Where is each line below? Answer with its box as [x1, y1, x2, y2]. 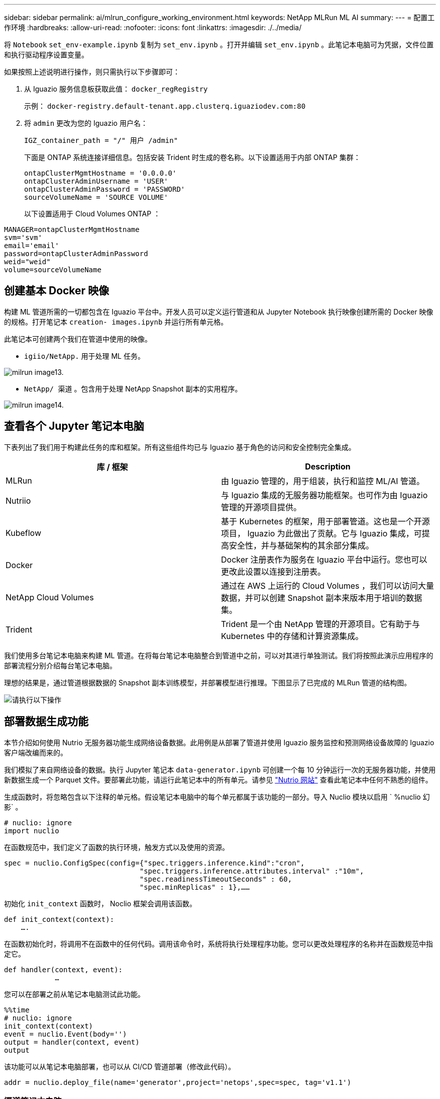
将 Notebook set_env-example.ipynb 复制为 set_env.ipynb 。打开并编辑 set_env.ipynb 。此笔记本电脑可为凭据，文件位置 [4, 40, 434, 49]
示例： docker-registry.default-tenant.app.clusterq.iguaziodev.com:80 [24, 102, 306, 110]
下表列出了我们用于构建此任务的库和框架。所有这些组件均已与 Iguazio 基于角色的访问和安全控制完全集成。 [4, 442, 356, 451]
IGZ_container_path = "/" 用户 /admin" [24, 136, 178, 144]
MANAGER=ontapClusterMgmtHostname [4, 225, 140, 233]
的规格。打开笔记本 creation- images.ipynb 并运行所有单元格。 [4, 317, 228, 326]
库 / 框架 [96, 461, 128, 472]
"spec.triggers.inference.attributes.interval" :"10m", [139, 867, 364, 875]
